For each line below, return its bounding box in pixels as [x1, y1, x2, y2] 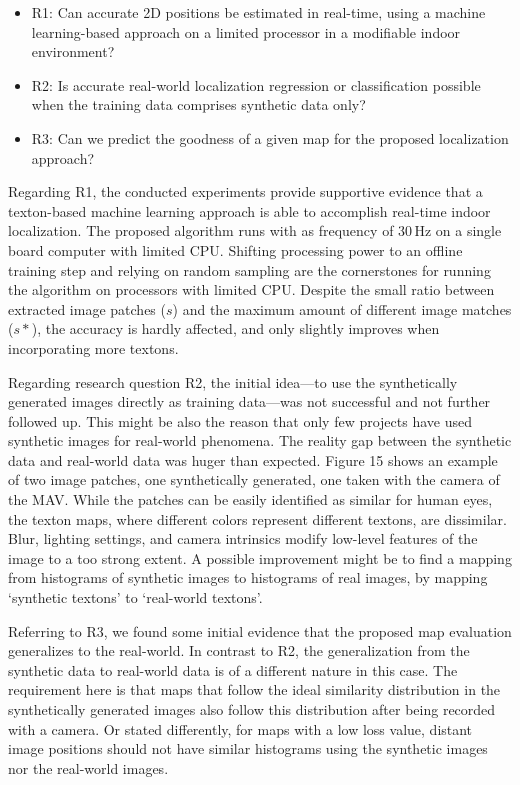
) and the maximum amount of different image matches [172, 298, 512, 319]
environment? [31, 41, 115, 62]
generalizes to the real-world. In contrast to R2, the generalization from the [8, 640, 470, 661]
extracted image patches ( [8, 298, 166, 319]
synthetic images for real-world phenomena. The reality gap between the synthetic [8, 430, 512, 451]
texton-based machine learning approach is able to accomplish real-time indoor [8, 200, 491, 221]
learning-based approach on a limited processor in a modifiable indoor [31, 21, 461, 42]
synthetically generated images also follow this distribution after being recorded [8, 699, 496, 719]
